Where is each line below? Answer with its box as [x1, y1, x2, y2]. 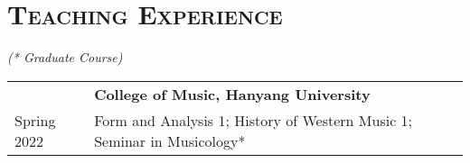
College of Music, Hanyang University [94, 83, 371, 104]
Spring [14, 109, 56, 131]
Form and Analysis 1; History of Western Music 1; [94, 109, 413, 131]
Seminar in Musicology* [94, 130, 246, 151]
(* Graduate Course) [7, 48, 123, 67]
